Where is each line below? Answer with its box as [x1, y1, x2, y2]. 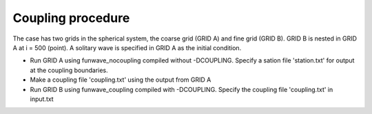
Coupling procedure [12, 10, 130, 25]
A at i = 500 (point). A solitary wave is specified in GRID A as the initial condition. [12, 43, 242, 52]
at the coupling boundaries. [30, 66, 108, 74]
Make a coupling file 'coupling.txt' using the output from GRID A [30, 76, 211, 84]
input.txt [30, 95, 54, 103]
